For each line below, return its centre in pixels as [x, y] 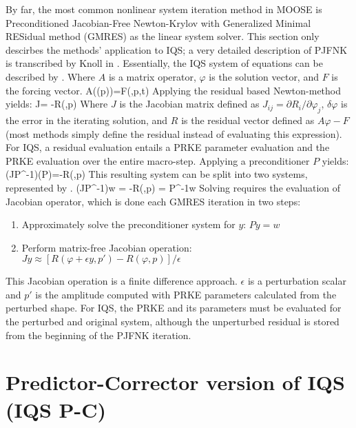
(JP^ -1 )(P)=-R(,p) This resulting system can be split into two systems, [157, 174]
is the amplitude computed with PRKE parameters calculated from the [186, 294]
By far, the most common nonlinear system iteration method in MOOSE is [164, 9]
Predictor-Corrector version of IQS [175, 382]
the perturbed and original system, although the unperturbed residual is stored [172, 322]
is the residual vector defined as [248, 120]
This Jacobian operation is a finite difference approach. [122, 281]
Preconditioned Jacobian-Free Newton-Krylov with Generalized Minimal [158, 22]
